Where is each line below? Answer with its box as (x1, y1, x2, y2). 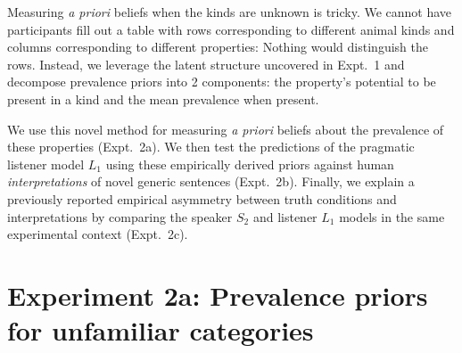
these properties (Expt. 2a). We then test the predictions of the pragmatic (7, 137, 415, 156)
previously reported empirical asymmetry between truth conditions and (7, 189, 397, 208)
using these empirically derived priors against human (105, 154, 394, 173)
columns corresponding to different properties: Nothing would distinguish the (7, 37, 428, 56)
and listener (252, 207, 318, 226)
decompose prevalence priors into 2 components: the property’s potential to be (7, 72, 436, 91)
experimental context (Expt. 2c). (7, 225, 188, 243)
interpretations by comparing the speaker (7, 207, 233, 226)
